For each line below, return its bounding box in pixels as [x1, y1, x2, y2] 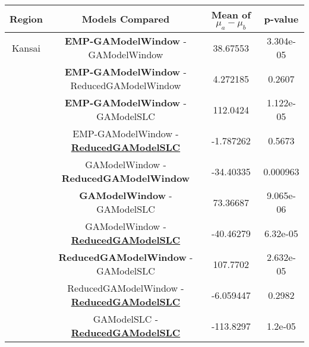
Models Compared [81, 12, 170, 26]
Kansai [11, 40, 41, 55]
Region [10, 12, 43, 26]
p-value [264, 12, 299, 26]
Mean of [211, 8, 251, 21]
